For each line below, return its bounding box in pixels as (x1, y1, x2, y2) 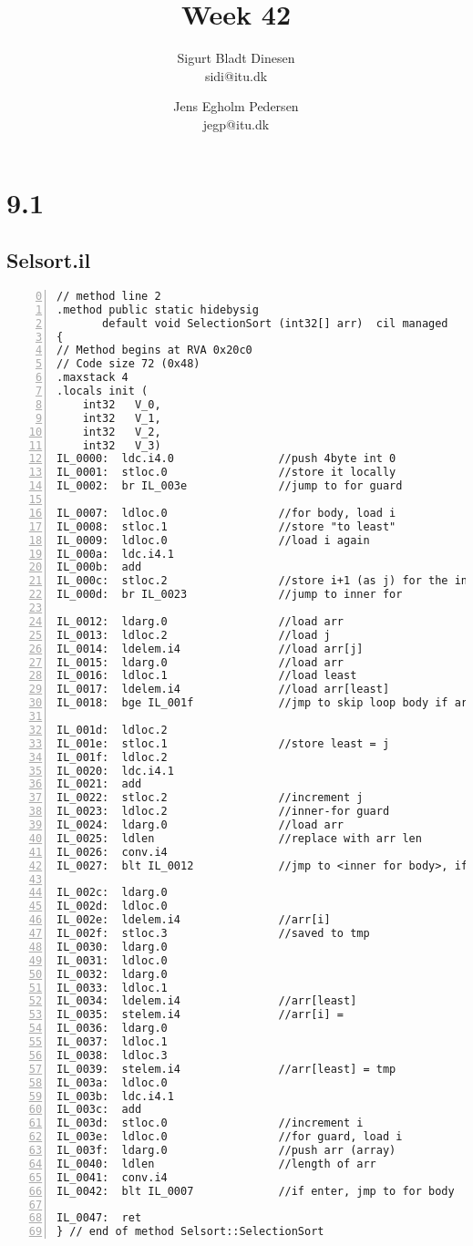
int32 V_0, (82, 397, 161, 411)
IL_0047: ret (57, 1211, 142, 1225)
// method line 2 (57, 289, 161, 303)
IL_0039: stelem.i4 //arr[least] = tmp (57, 1062, 396, 1076)
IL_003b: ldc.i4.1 (57, 1089, 174, 1103)
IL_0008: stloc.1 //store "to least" (57, 520, 396, 533)
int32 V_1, (82, 411, 161, 425)
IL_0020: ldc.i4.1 (57, 764, 174, 777)
